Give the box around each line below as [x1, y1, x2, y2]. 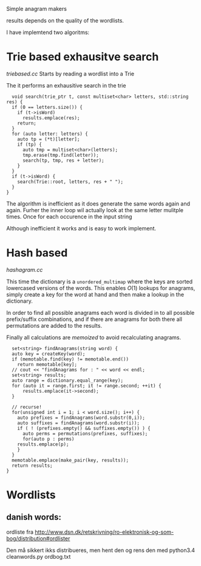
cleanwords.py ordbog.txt [6, 553, 71, 560]
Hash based [6, 246, 68, 260]
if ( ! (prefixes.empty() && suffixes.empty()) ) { [17, 425, 151, 431]
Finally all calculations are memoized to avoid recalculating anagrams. [6, 334, 182, 341]
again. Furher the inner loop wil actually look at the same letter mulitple [6, 206, 184, 213]
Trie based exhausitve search [6, 50, 159, 64]
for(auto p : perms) [22, 436, 75, 442]
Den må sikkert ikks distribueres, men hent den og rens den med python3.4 [6, 547, 196, 554]
